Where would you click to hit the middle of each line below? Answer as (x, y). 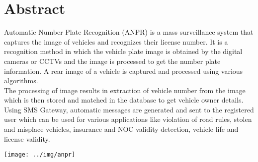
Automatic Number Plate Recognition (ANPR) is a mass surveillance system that (129, 32)
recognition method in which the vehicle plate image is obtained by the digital (123, 51)
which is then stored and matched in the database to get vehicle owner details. (124, 100)
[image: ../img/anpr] (40, 155)
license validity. (27, 138)
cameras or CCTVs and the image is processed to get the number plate (112, 61)
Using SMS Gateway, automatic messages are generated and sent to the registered (129, 109)
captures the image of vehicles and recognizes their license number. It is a (116, 41)
